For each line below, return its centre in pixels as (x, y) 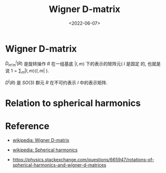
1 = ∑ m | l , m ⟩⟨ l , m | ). (30, 71)
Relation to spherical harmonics (73, 103)
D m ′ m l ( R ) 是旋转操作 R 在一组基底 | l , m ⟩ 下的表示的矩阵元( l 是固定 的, (76, 64)
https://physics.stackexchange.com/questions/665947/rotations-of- (83, 159)
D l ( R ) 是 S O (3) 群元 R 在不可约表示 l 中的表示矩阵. (56, 82)
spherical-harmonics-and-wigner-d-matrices (59, 165)
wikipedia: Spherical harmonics (45, 150)
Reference (27, 126)
